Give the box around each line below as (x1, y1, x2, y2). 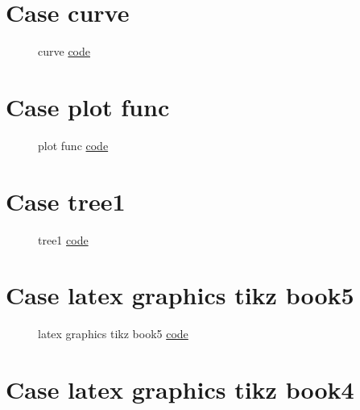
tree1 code (38, 231, 89, 248)
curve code (38, 43, 90, 60)
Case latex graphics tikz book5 (6, 278, 354, 312)
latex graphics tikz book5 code (38, 325, 188, 342)
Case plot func (6, 90, 170, 123)
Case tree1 (6, 184, 126, 217)
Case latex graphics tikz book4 (6, 373, 354, 406)
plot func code (38, 136, 109, 153)
